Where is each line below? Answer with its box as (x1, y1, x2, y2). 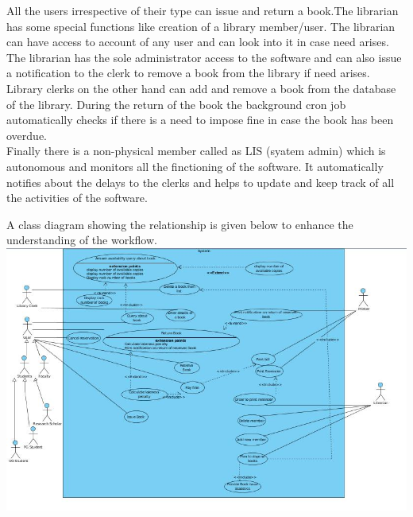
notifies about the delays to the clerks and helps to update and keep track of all (6, 173, 395, 190)
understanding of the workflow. (6, 231, 157, 248)
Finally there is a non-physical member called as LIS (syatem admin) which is (6, 142, 386, 159)
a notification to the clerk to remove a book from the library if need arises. (6, 64, 370, 81)
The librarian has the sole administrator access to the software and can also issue (6, 49, 402, 65)
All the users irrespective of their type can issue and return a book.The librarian (6, 2, 399, 18)
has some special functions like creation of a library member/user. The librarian (6, 17, 396, 34)
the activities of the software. (6, 189, 148, 206)
